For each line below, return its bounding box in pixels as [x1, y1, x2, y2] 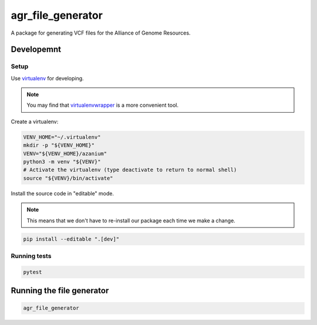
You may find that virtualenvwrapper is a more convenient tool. [26, 101, 179, 109]
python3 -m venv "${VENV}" [23, 158, 101, 165]
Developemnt [11, 45, 62, 55]
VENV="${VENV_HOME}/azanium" [23, 150, 107, 157]
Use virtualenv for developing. [11, 75, 85, 82]
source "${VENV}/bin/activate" [23, 175, 114, 181]
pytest [23, 269, 42, 275]
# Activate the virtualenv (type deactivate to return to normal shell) [23, 167, 237, 173]
